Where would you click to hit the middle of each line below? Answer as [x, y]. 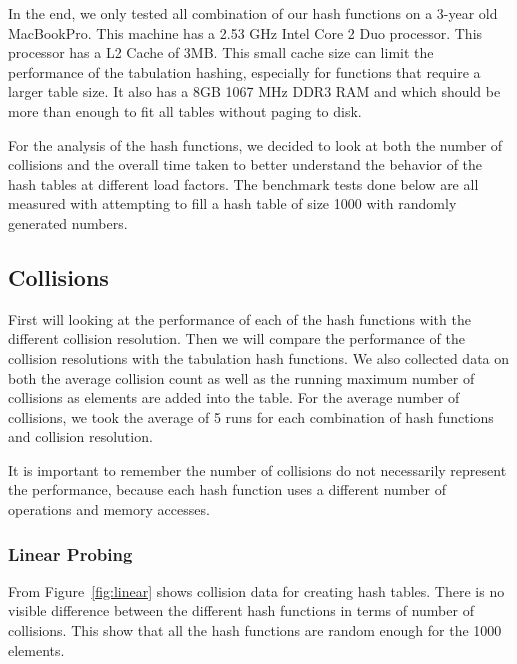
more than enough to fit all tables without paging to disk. [185, 110]
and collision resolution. [80, 436]
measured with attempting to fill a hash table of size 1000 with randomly [232, 203]
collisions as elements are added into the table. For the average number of [234, 397]
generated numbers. [68, 222]
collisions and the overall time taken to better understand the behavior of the [245, 164]
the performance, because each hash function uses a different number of [227, 489]
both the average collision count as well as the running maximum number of [241, 377]
